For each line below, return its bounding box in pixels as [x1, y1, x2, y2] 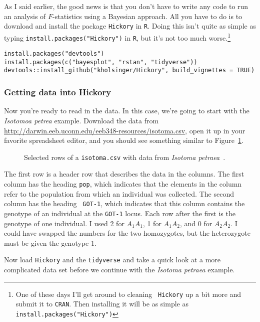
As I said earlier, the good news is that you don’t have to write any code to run [4, 1, 248, 11]
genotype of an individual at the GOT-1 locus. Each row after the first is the [4, 208, 235, 218]
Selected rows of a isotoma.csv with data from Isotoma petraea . [24, 151, 225, 162]
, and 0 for [179, 218, 212, 228]
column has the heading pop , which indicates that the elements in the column [4, 178, 242, 189]
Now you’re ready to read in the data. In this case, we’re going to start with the [4, 105, 249, 116]
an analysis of [4, 11, 46, 21]
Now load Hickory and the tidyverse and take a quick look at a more [4, 254, 221, 265]
